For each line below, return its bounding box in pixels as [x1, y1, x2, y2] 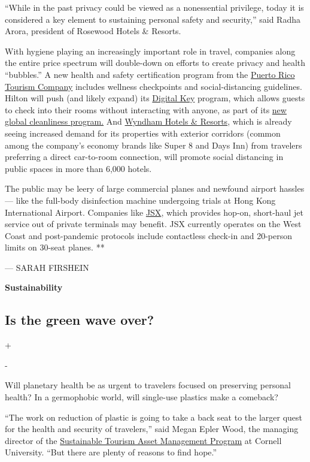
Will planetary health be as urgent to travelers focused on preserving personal [5, 379, 291, 391]
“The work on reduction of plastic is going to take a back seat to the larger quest [5, 410, 303, 423]
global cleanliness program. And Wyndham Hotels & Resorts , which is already [5, 115, 292, 128]
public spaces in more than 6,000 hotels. [5, 162, 152, 174]
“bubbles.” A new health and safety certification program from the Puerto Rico [5, 68, 295, 80]
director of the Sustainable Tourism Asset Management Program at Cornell [5, 434, 282, 446]
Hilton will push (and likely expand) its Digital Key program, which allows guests [5, 92, 305, 104]
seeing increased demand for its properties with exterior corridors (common [5, 126, 281, 139]
